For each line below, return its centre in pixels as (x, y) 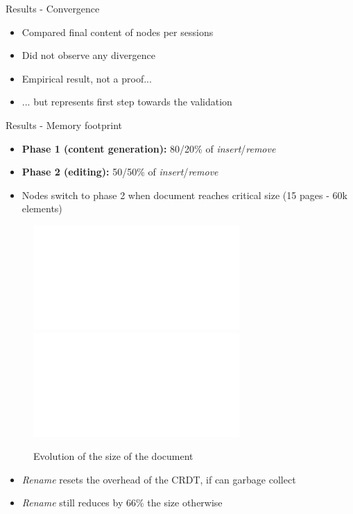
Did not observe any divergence (88, 55)
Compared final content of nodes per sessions (118, 32)
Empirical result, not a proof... (87, 78)
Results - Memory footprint (64, 125)
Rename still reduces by (72, 503)
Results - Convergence (53, 8)
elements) (42, 208)
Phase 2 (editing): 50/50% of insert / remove (120, 172)
